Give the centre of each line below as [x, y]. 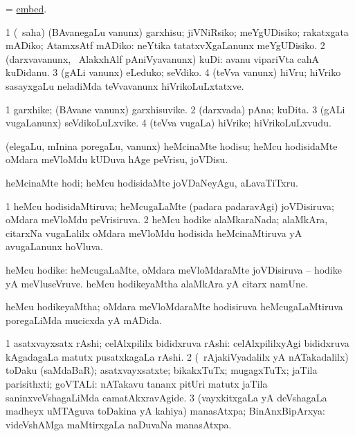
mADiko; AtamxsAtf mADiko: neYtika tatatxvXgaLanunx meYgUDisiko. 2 [165, 45]
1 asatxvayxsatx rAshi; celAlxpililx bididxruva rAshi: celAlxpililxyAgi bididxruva [177, 343]
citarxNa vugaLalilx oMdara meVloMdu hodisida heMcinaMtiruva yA [154, 233]
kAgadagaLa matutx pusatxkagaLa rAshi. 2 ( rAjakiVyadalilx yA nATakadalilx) [177, 356]
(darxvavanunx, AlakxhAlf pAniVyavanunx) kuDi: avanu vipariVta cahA [163, 58]
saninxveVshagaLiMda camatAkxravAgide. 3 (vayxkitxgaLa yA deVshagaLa [166, 397]
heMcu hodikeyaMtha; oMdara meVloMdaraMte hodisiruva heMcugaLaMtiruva [174, 306]
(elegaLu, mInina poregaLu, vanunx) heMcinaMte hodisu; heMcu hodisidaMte [172, 145]
